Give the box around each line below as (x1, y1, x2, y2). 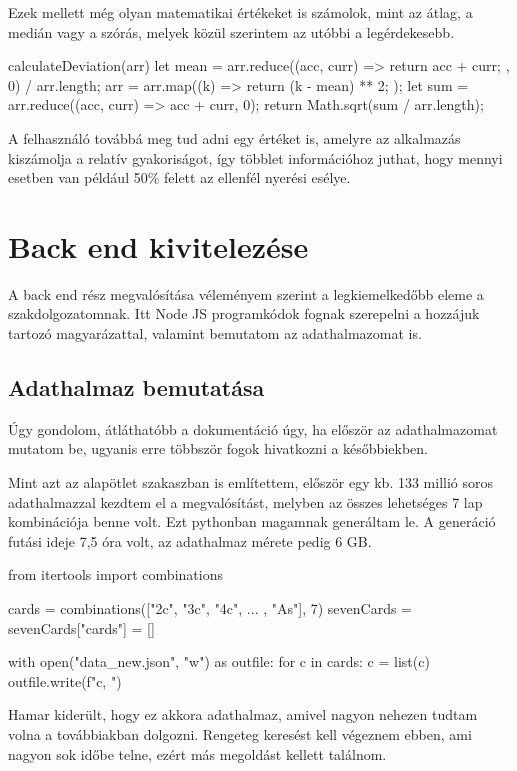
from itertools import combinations (8, 564, 223, 585)
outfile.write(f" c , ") (8, 670, 122, 691)
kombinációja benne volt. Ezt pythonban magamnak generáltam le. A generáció (8, 511, 496, 532)
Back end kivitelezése (8, 225, 309, 266)
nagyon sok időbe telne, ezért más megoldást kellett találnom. (8, 743, 387, 764)
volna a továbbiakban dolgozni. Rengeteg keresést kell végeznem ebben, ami (8, 723, 472, 744)
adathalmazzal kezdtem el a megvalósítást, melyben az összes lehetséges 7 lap (8, 491, 483, 512)
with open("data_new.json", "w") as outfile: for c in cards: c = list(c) (8, 651, 430, 672)
